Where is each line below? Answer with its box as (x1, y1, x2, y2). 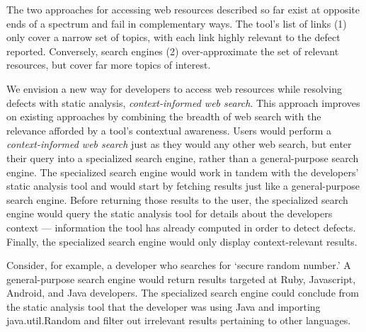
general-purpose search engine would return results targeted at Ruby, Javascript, (6, 271, 356, 286)
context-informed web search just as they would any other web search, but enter (6, 137, 352, 151)
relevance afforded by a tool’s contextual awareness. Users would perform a (6, 122, 332, 137)
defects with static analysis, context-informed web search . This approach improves (6, 95, 360, 110)
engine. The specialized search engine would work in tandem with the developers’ (6, 164, 359, 179)
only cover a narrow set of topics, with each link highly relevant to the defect (6, 30, 341, 45)
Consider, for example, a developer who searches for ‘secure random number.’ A (6, 258, 351, 273)
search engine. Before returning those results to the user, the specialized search (6, 192, 348, 207)
